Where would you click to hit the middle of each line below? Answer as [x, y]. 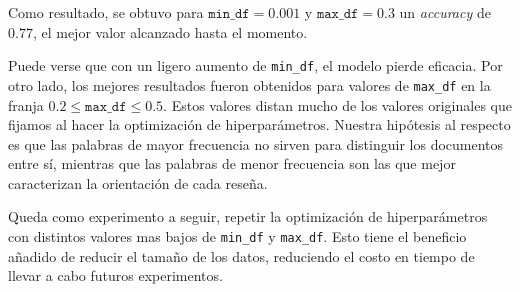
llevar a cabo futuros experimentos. [115, 275]
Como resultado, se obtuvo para [106, 12]
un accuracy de [445, 12]
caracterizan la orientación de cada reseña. [138, 182]
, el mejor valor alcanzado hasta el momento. [170, 31]
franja [26, 104]
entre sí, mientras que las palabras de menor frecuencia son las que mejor [232, 163]
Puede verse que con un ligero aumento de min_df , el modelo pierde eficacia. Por [255, 65]
